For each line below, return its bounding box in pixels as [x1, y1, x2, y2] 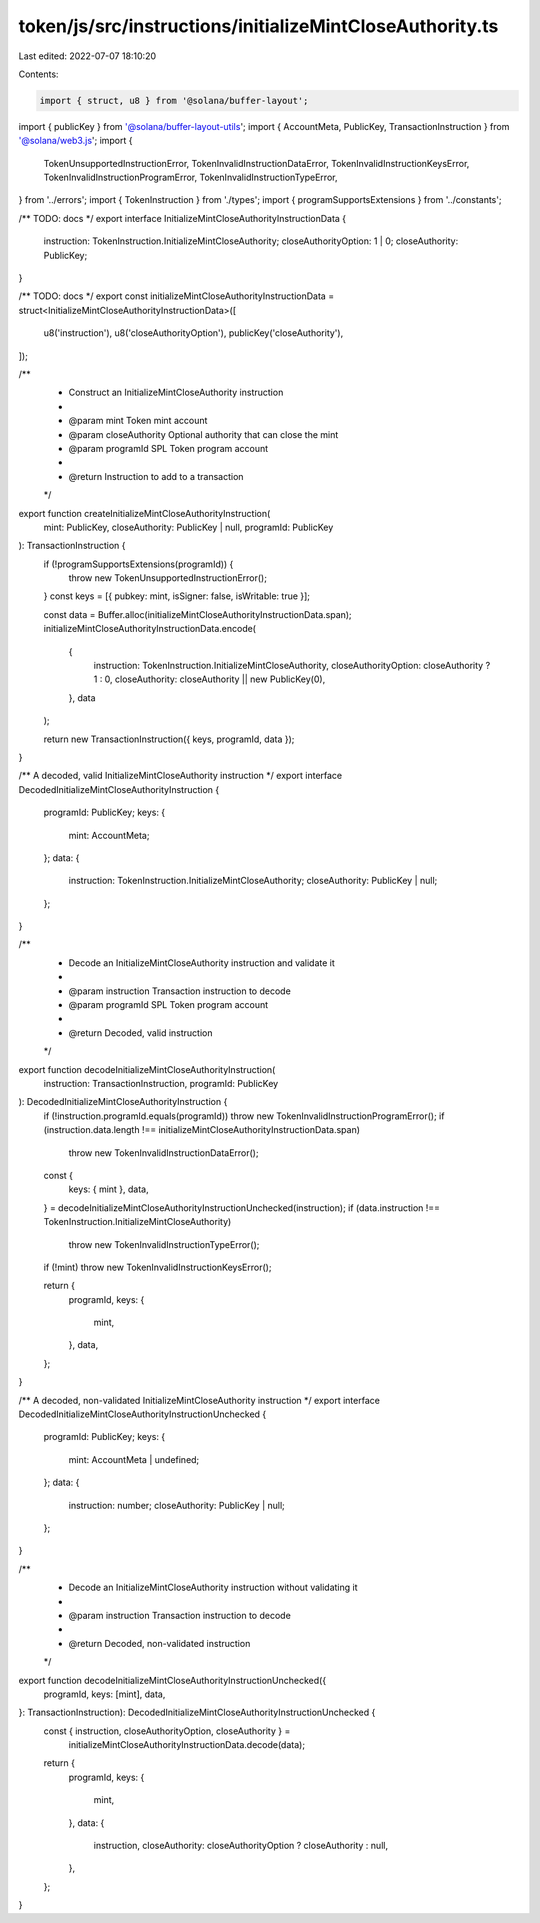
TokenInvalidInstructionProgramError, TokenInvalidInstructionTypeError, [43, 171, 338, 184]
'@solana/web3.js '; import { [18, 135, 133, 147]
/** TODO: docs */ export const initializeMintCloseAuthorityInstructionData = [18, 290, 335, 302]
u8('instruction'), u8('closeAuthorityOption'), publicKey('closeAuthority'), [43, 327, 344, 339]
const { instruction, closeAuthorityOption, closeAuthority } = [43, 1725, 291, 1737]
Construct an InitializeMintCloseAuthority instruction [68, 386, 284, 399]
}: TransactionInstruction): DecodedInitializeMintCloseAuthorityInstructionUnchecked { [18, 1706, 376, 1719]
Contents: [18, 68, 59, 80]
